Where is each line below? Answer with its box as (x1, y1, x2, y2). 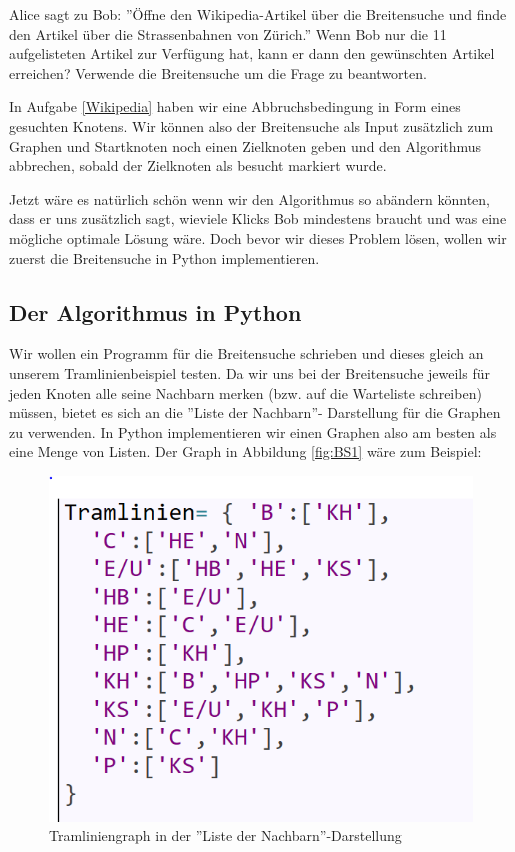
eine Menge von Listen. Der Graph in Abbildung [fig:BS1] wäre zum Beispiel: (9, 441, 482, 462)
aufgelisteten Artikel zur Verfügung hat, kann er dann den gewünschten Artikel (9, 43, 495, 64)
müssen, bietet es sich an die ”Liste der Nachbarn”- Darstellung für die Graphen (9, 402, 501, 423)
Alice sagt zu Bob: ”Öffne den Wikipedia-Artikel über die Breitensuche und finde (9, 4, 507, 24)
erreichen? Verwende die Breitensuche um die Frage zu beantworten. (9, 62, 427, 83)
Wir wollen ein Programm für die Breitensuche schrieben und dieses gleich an (9, 343, 484, 364)
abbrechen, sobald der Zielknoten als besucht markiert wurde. (9, 155, 387, 176)
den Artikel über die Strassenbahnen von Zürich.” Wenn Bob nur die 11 (9, 23, 447, 44)
